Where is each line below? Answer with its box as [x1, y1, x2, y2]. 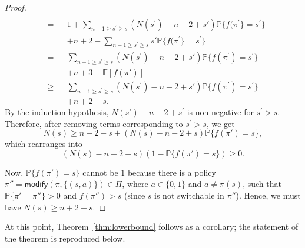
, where [122, 177, 148, 190]
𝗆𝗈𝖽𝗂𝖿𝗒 [24, 180, 48, 189]
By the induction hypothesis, [5, 106, 109, 118]
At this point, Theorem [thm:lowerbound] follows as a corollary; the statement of [5, 220, 299, 233]
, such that [243, 177, 281, 190]
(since [124, 189, 145, 202]
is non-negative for [187, 106, 254, 118]
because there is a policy [127, 166, 216, 178]
